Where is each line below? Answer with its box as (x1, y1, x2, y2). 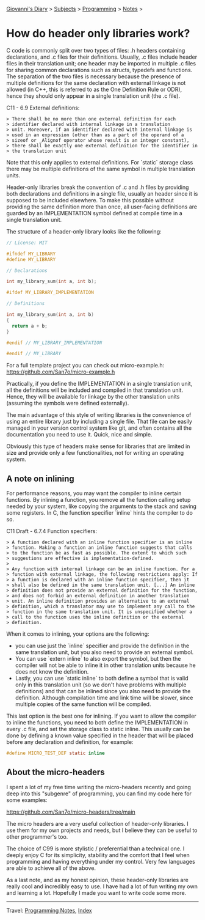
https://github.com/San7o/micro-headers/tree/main (6, 808, 135, 815)
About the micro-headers (6, 767, 105, 778)
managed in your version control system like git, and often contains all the (6, 424, 192, 432)
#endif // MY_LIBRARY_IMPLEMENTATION (6, 339, 103, 346)
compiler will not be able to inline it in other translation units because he (15, 661, 196, 669)
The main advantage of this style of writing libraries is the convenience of (6, 411, 192, 419)
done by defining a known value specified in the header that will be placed (6, 732, 193, 739)
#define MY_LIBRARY (6, 256, 56, 262)
